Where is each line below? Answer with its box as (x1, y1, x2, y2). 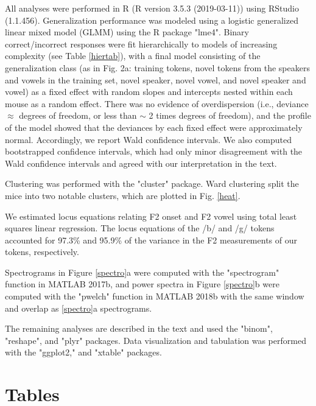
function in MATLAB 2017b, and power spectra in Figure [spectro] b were (5, 278, 279, 290)
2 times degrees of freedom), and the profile (149, 109, 311, 122)
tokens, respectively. (5, 245, 79, 258)
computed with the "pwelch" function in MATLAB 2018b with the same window (5, 290, 304, 303)
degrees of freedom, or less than (19, 109, 137, 122)
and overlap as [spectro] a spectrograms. (5, 301, 152, 314)
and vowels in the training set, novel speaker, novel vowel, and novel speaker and (5, 73, 306, 86)
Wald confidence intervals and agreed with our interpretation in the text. (5, 156, 277, 169)
